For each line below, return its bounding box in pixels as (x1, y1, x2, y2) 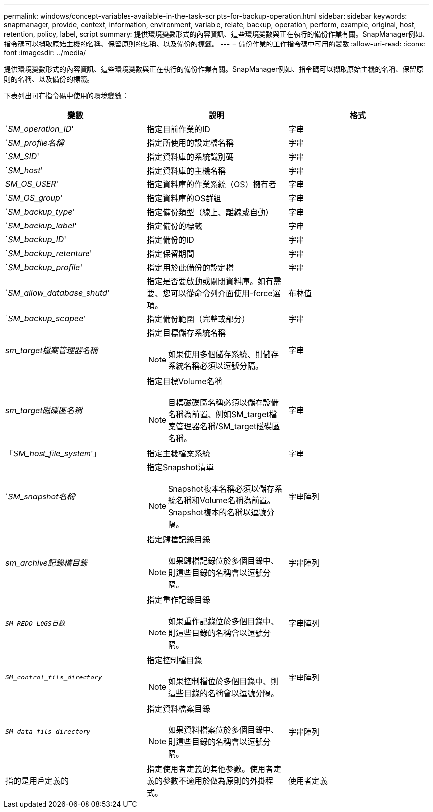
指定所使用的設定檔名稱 (146, 138, 234, 148)
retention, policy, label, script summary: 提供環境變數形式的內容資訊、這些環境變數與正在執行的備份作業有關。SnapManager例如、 (4, 30, 429, 38)
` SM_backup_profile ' (5, 262, 83, 272)
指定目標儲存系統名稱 (146, 328, 226, 338)
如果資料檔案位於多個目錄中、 (168, 725, 279, 735)
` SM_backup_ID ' (5, 234, 67, 244)
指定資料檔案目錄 (146, 704, 210, 714)
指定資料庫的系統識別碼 (146, 152, 234, 162)
